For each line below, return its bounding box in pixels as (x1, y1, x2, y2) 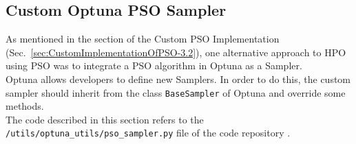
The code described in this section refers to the (6, 112, 204, 126)
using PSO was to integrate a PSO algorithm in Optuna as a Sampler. (6, 58, 302, 73)
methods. (6, 99, 44, 113)
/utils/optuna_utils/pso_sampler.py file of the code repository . (6, 125, 291, 140)
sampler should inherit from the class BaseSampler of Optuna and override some (6, 85, 346, 99)
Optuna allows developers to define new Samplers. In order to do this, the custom (6, 71, 351, 86)
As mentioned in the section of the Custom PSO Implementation (6, 32, 280, 46)
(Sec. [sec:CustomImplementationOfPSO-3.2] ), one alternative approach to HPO (6, 45, 346, 59)
